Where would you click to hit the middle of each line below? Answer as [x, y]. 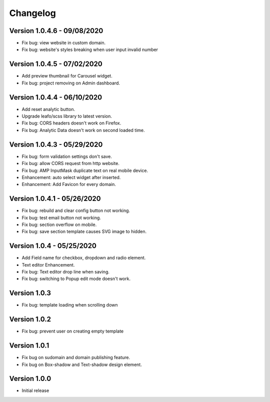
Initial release [35, 390]
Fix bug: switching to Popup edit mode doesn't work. [76, 279]
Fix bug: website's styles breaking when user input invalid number [90, 49]
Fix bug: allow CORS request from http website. [70, 163]
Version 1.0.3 [30, 293]
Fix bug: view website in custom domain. [64, 43]
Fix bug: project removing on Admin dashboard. [71, 83]
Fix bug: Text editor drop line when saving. [66, 272]
